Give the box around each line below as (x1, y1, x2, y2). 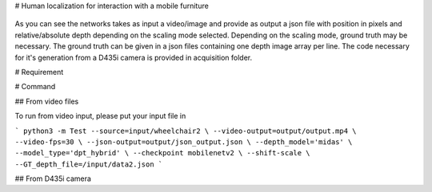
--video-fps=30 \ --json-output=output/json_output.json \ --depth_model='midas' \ (14, 137, 353, 147)
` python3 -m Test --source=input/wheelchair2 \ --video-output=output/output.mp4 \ (14, 126, 357, 135)
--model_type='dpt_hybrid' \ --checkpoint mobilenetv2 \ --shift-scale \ (14, 148, 311, 158)
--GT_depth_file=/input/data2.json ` (14, 159, 163, 169)
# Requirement (14, 67, 64, 76)
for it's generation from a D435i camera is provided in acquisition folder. (14, 53, 253, 62)
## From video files (14, 96, 79, 106)
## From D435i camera (14, 174, 92, 183)
